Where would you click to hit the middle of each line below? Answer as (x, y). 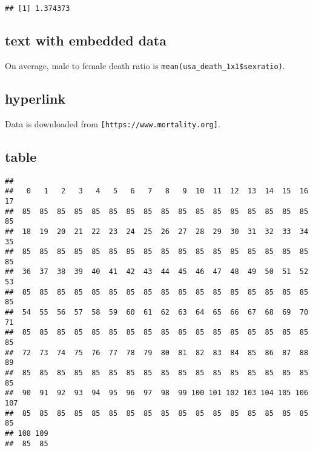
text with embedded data (86, 40)
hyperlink (35, 98)
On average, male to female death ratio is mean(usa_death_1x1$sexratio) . (145, 65)
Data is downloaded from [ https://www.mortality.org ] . (113, 123)
